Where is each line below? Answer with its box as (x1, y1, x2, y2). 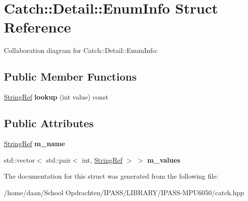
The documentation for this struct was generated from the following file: (4, 171, 218, 181)
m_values (147, 154, 181, 165)
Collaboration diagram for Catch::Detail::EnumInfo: (4, 45, 158, 55)
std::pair (46, 154, 71, 165)
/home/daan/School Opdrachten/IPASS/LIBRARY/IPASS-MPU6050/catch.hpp (4, 187, 244, 197)
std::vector (4, 154, 35, 165)
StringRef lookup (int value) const (4, 92, 108, 102)
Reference (4, 17, 71, 37)
